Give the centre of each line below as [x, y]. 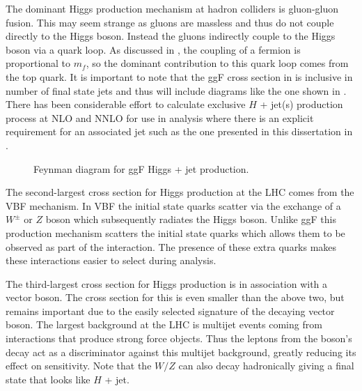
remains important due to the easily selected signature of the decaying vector [170, 310]
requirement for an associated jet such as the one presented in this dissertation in [179, 131]
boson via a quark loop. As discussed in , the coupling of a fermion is [153, 49]
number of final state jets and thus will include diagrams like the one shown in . [176, 90]
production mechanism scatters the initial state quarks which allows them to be [175, 232]
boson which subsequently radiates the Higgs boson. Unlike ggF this [191, 219]
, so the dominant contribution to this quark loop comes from [217, 63]
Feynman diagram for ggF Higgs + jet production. [141, 168]
